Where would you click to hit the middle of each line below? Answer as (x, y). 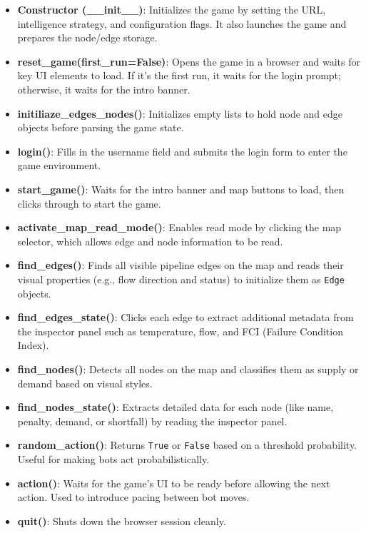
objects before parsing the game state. (101, 127)
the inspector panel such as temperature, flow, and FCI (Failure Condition (180, 331)
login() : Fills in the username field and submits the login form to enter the (182, 151)
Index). (33, 345)
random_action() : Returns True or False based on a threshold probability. (187, 445)
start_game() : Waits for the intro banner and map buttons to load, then (181, 189)
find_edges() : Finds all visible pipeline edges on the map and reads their (181, 265)
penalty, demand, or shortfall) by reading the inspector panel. (152, 421)
